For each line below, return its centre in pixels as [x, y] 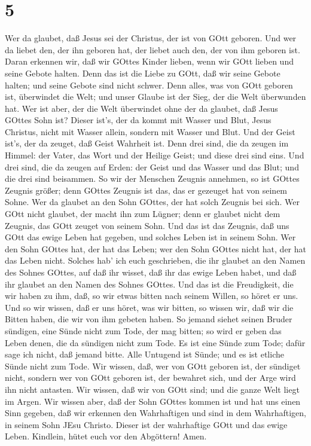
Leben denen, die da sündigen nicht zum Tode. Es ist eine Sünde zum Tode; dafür [155, 342]
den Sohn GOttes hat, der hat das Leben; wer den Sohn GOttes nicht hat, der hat [155, 248]
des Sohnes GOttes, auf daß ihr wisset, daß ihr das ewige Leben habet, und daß [151, 272]
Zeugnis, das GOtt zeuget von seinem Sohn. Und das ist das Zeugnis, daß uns [147, 225]
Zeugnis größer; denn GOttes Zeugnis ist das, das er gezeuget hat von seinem [146, 190]
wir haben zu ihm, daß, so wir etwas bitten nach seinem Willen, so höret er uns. [152, 296]
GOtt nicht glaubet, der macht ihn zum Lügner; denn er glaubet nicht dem [143, 214]
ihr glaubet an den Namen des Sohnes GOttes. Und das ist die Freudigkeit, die [149, 284]
